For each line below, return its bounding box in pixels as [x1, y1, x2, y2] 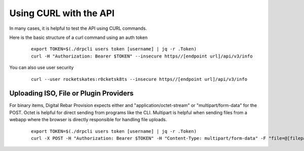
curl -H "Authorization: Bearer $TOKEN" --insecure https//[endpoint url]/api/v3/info [31, 53, 253, 59]
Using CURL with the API [9, 8, 115, 19]
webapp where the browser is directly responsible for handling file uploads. [9, 117, 167, 123]
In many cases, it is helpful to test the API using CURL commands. [9, 25, 147, 31]
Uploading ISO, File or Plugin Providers [9, 89, 134, 98]
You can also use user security [9, 65, 74, 71]
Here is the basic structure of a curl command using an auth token [9, 34, 148, 40]
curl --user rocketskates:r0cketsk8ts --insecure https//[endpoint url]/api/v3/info [31, 76, 248, 82]
